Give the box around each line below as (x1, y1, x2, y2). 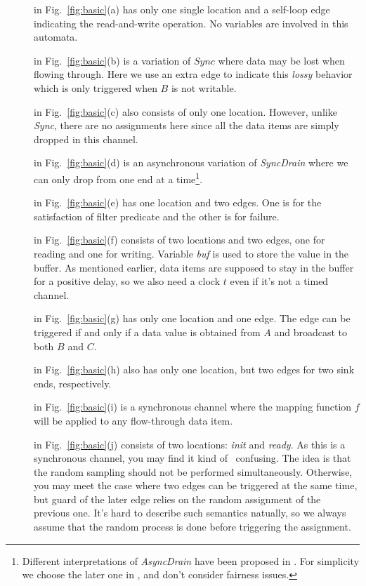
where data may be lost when (218, 53, 345, 67)
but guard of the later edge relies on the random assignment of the (34, 491, 321, 506)
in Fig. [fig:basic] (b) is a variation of (34, 53, 191, 67)
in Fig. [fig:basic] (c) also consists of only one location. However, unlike (34, 104, 337, 119)
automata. (34, 29, 78, 44)
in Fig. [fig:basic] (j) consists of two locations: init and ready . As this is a (34, 437, 346, 451)
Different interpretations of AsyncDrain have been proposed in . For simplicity (22, 553, 360, 568)
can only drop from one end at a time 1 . (34, 169, 203, 186)
